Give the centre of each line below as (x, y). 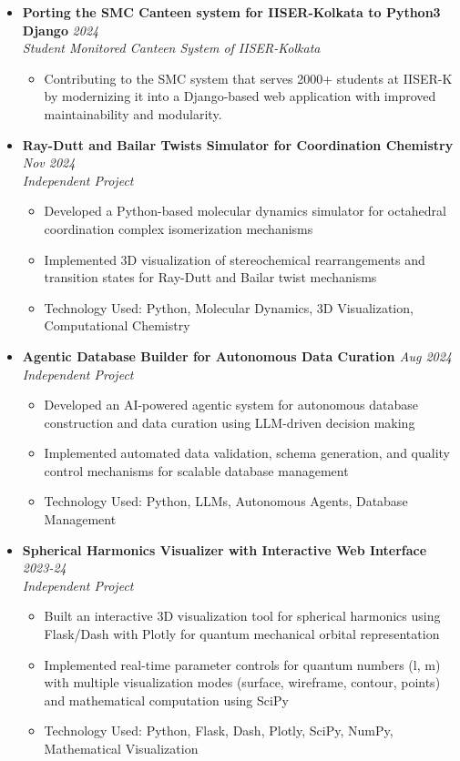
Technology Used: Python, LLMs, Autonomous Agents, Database (226, 501)
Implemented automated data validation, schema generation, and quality (247, 453)
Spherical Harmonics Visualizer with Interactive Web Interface (225, 549)
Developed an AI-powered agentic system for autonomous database (231, 405)
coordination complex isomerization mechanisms (179, 228)
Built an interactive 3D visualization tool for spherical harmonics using (242, 616)
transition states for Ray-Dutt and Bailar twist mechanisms (210, 277)
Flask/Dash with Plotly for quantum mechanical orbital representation (242, 634)
